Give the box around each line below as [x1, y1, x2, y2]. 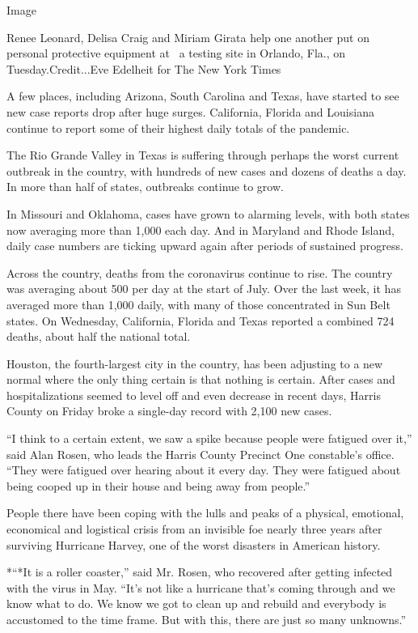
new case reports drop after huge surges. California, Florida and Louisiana [6, 103, 374, 120]
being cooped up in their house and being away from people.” [6, 477, 310, 494]
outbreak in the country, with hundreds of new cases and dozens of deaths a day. [6, 162, 407, 179]
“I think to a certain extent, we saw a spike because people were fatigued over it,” [6, 430, 412, 447]
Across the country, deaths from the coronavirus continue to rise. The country [6, 264, 393, 281]
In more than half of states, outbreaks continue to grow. [6, 178, 284, 195]
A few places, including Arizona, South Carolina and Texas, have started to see [6, 87, 399, 104]
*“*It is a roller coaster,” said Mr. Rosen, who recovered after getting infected [6, 563, 393, 580]
